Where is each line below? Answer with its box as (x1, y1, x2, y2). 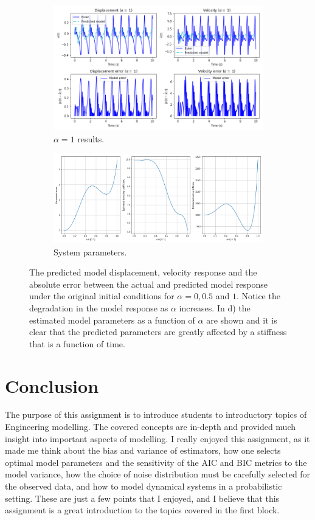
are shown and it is (206, 313, 277, 326)
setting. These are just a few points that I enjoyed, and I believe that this (5, 491, 280, 504)
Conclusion (5, 373, 99, 398)
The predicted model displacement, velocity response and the (29, 266, 257, 279)
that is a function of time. (29, 337, 125, 350)
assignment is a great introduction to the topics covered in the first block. (5, 504, 280, 516)
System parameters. (54, 245, 127, 258)
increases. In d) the (179, 301, 251, 314)
